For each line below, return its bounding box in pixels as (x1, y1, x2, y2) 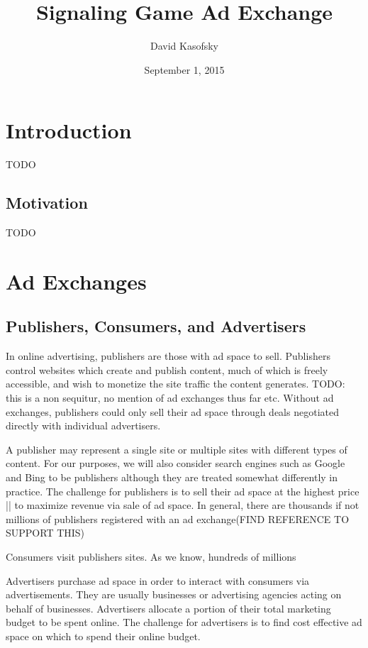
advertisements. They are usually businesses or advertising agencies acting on (6, 587, 342, 602)
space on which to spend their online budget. (6, 628, 201, 643)
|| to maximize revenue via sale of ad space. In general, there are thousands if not (6, 498, 359, 512)
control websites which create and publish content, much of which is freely (6, 362, 328, 377)
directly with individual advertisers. (6, 418, 161, 433)
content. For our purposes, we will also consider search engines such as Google (6, 456, 345, 471)
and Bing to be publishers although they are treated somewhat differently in (6, 469, 338, 484)
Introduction (6, 116, 132, 145)
